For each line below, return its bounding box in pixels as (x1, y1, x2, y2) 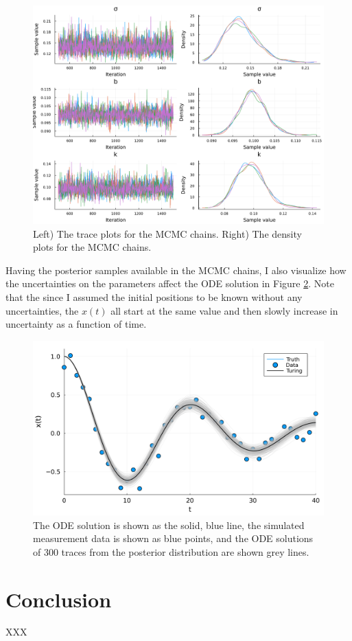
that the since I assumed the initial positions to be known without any (5, 289, 303, 304)
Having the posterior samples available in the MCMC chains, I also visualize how (5, 262, 347, 277)
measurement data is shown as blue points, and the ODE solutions (33, 531, 314, 546)
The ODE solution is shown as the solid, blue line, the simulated (33, 517, 305, 532)
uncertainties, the (5, 303, 79, 317)
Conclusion (5, 585, 112, 613)
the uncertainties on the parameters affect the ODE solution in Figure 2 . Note (5, 276, 334, 291)
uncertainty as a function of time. (5, 317, 147, 331)
